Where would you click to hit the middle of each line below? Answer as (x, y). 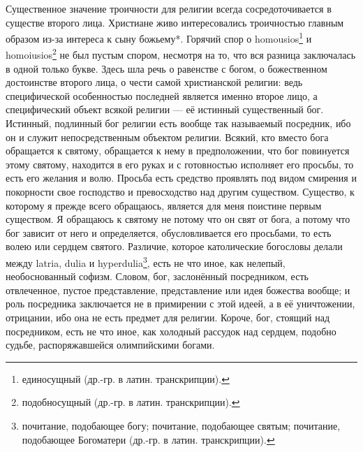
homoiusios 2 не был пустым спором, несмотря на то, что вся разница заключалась (181, 54)
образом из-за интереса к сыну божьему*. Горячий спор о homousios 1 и (159, 37)
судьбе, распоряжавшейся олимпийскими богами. (110, 345)
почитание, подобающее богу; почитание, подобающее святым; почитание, (181, 425)
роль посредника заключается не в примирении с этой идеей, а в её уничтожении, (180, 304)
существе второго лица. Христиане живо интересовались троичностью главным (175, 22)
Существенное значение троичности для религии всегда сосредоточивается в (169, 8)
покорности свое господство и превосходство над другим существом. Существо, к (180, 192)
